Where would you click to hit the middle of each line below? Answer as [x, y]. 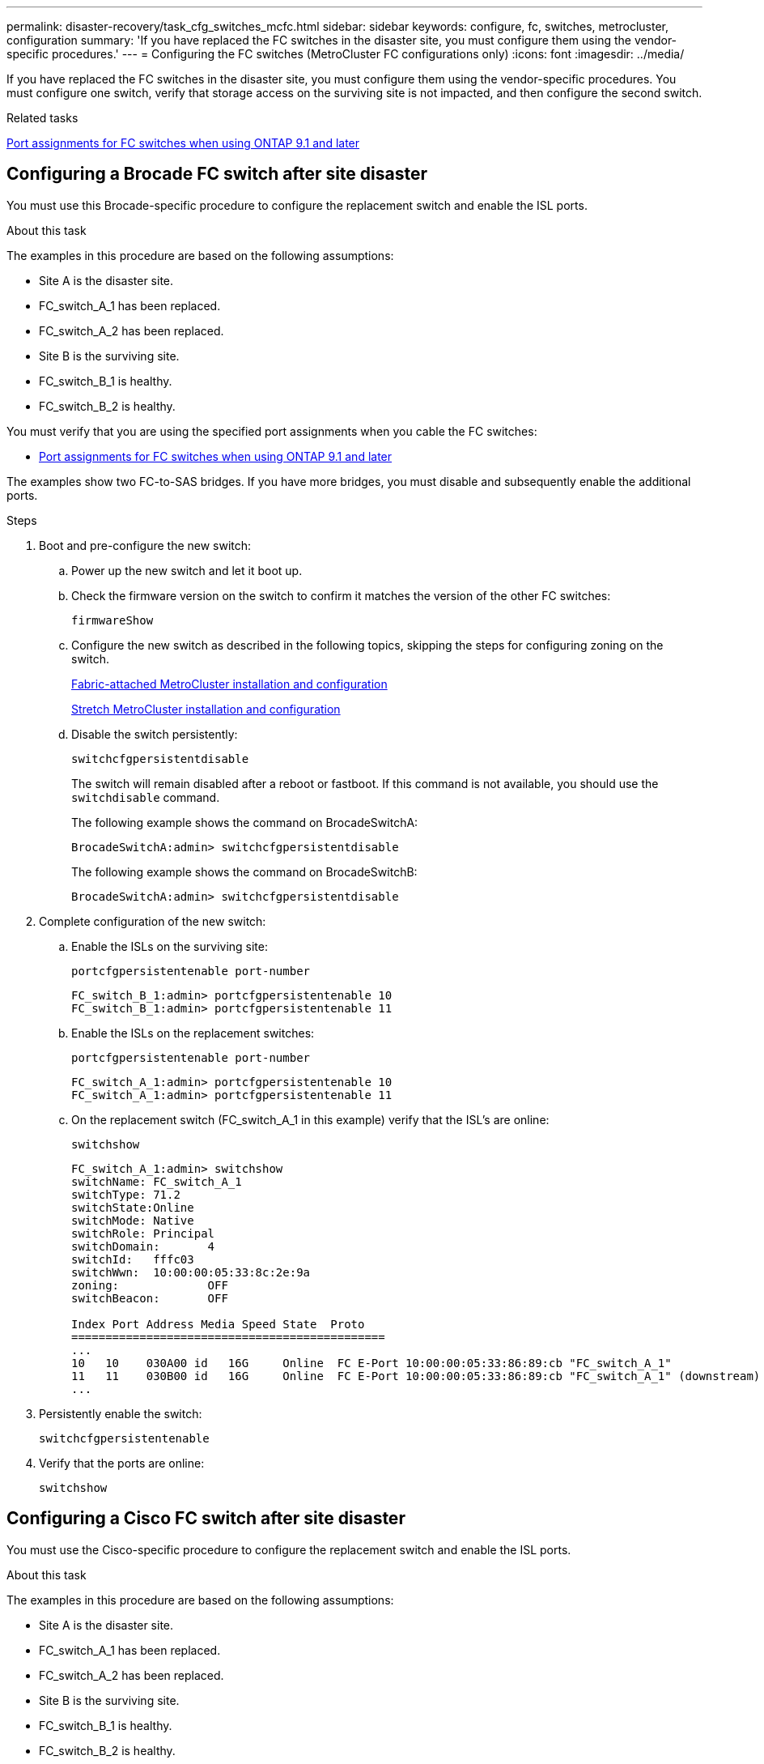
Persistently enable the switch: [121, 1413]
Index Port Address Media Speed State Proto [218, 1324]
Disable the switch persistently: [155, 734]
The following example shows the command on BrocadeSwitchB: [244, 871]
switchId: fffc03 [133, 1259]
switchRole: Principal [143, 1233]
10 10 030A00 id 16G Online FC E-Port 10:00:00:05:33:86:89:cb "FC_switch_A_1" [371, 1363]
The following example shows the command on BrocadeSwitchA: [245, 822]
